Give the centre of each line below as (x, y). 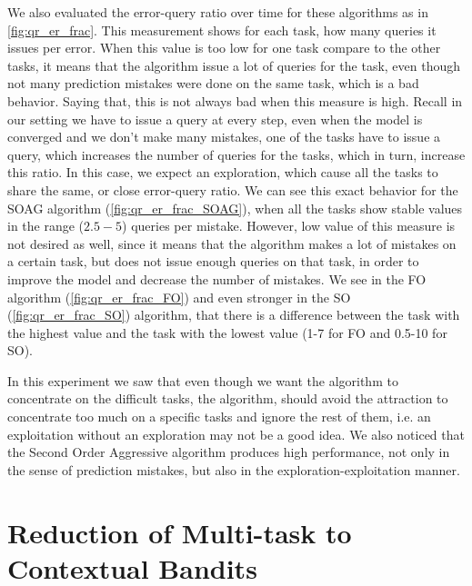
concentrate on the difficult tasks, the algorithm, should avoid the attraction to (228, 398)
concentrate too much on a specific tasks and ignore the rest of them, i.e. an (219, 417)
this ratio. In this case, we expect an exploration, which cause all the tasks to (223, 172)
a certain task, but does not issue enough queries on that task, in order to (213, 261)
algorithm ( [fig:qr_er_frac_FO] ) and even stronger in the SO (179, 297)
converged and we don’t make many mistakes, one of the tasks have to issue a (224, 137)
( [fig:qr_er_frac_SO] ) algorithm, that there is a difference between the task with (234, 315)
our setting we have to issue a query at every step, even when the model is (215, 119)
